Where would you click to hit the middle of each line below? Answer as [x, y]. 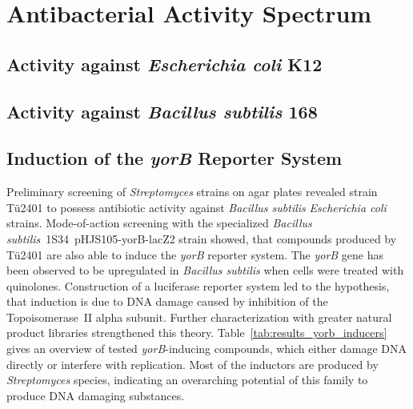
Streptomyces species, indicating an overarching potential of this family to [187, 380]
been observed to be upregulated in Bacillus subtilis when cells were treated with [205, 270]
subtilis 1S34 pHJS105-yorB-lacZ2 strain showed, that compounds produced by [202, 238]
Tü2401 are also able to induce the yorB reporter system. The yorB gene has [195, 254]
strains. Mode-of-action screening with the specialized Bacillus [159, 223]
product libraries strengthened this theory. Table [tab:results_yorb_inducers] [197, 333]
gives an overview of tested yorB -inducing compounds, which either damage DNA [206, 349]
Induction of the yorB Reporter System [174, 158]
